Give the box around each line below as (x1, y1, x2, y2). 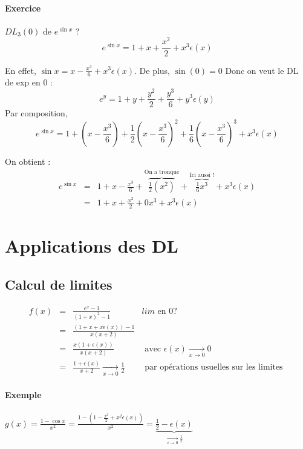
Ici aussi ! (189, 171, 215, 178)
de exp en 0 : (5, 76, 53, 88)
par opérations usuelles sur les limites (145, 363, 283, 372)
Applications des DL (5, 233, 178, 258)
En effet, (5, 64, 36, 76)
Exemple (5, 388, 42, 401)
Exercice (5, 1, 41, 14)
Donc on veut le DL (225, 64, 299, 76)
